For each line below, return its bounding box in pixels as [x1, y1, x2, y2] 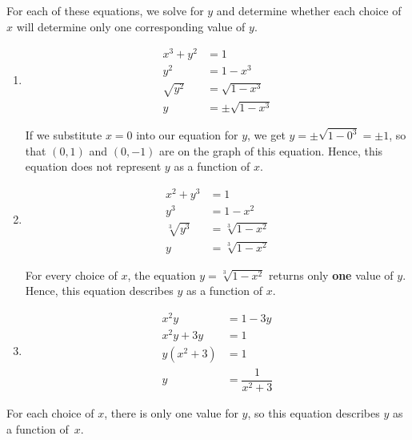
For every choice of [25, 266, 118, 283]
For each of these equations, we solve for [6, 2, 204, 18]
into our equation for [136, 127, 238, 143]
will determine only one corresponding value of [16, 18, 246, 34]
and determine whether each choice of [216, 2, 402, 18]
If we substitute [25, 127, 102, 143]
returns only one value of [269, 266, 394, 283]
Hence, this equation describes [25, 282, 174, 299]
